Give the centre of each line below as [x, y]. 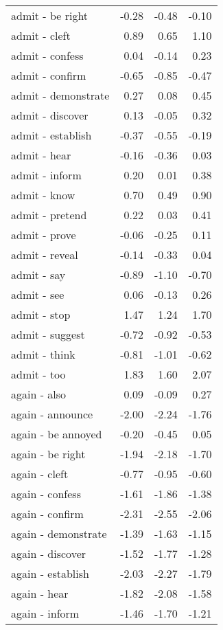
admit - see [38, 294]
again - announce [52, 414]
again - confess [46, 494]
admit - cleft [41, 35]
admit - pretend [49, 215]
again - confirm [47, 514]
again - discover [49, 553]
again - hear [40, 593]
